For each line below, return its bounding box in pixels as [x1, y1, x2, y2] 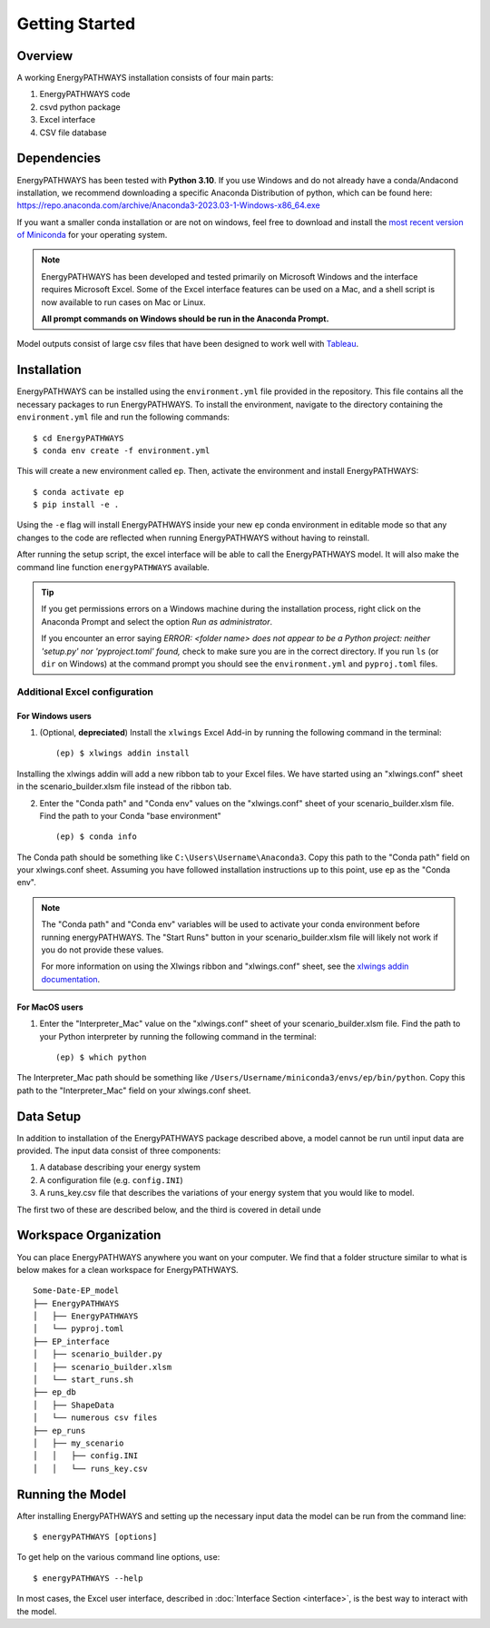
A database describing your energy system [39, 1162, 201, 1173]
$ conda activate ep [33, 487, 124, 497]
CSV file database [39, 127, 107, 138]
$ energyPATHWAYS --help [33, 1573, 143, 1584]
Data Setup [16, 1109, 82, 1124]
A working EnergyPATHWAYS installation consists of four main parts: [16, 73, 274, 84]
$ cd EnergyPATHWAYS [33, 432, 124, 443]
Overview [16, 48, 73, 64]
